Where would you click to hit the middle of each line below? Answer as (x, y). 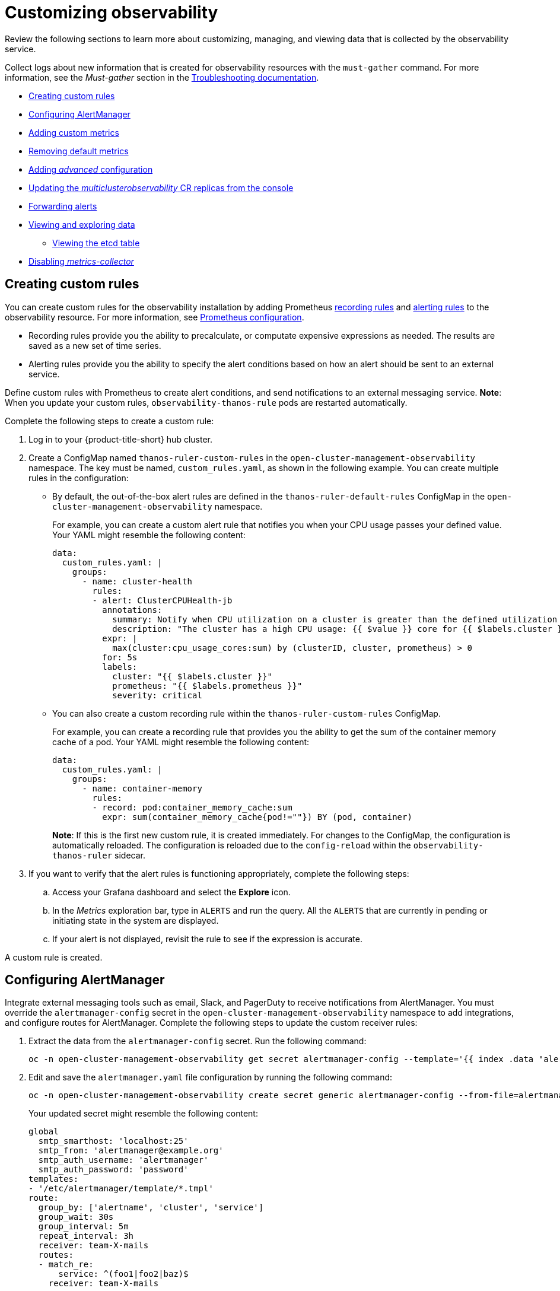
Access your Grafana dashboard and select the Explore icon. (171, 892)
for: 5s (120, 657)
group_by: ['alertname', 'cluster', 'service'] (151, 1208)
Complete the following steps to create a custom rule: (109, 421)
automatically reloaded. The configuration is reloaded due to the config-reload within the (232, 845)
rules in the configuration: (79, 478)
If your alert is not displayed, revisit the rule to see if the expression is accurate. (207, 939)
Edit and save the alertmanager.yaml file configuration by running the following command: (211, 1077)
